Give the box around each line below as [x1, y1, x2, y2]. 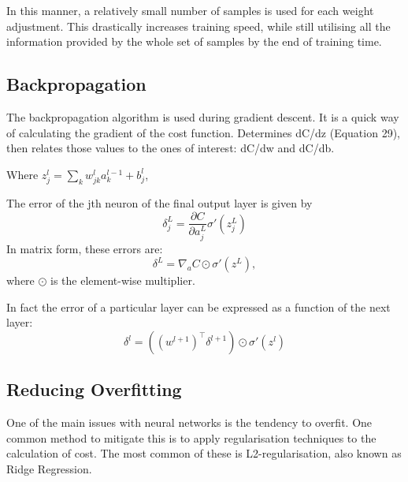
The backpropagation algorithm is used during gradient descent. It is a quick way [6, 108, 399, 125]
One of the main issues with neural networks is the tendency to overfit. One [6, 414, 373, 431]
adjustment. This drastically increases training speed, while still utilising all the [6, 17, 391, 34]
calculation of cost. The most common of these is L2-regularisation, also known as [6, 445, 402, 461]
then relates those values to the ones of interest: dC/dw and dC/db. [6, 140, 335, 156]
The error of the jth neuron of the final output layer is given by [6, 194, 313, 211]
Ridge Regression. [6, 461, 92, 477]
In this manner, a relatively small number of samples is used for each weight [6, 2, 374, 18]
